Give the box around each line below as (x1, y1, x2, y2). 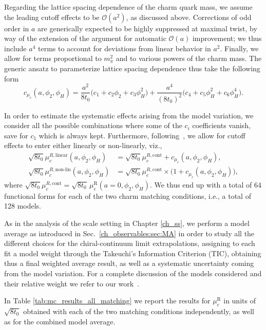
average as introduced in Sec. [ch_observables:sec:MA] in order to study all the (4, 228, 255, 238)
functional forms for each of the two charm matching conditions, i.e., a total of (4, 190, 251, 201)
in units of (223, 295, 256, 306)
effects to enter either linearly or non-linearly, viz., (4, 140, 162, 151)
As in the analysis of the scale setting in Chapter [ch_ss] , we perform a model (4, 218, 250, 229)
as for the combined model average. (4, 316, 116, 326)
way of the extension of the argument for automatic (4, 33, 166, 44)
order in (4, 23, 29, 33)
